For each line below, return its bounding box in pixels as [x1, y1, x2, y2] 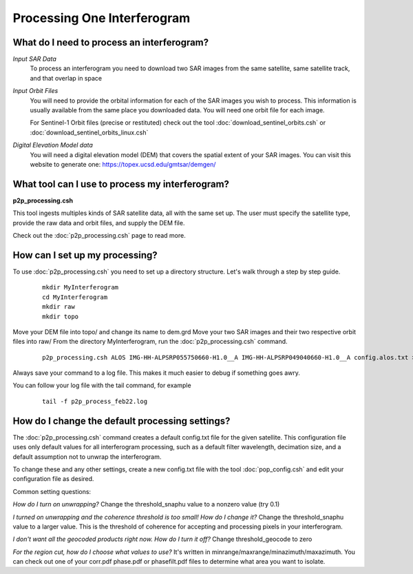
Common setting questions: [12, 487, 92, 495]
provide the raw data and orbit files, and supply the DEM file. [12, 218, 185, 227]
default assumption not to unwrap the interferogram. [12, 452, 162, 461]
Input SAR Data [12, 55, 56, 63]
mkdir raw [42, 303, 75, 311]
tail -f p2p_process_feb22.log [42, 397, 148, 405]
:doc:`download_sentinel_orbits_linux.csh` [30, 128, 149, 136]
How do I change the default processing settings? [12, 415, 231, 427]
